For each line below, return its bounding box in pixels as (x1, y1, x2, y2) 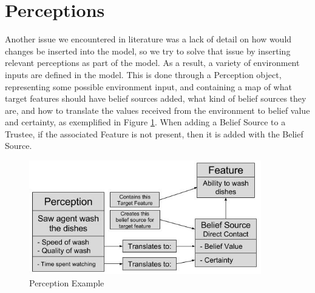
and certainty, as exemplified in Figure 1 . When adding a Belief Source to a (5, 116, 286, 128)
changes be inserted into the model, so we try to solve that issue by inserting (5, 44, 291, 57)
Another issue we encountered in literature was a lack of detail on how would (5, 33, 292, 45)
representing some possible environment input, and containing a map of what (5, 80, 292, 93)
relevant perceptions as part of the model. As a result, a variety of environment (5, 56, 300, 69)
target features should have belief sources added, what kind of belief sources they (5, 92, 307, 105)
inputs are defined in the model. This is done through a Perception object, (5, 68, 282, 81)
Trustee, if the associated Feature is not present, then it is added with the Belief (5, 127, 303, 140)
